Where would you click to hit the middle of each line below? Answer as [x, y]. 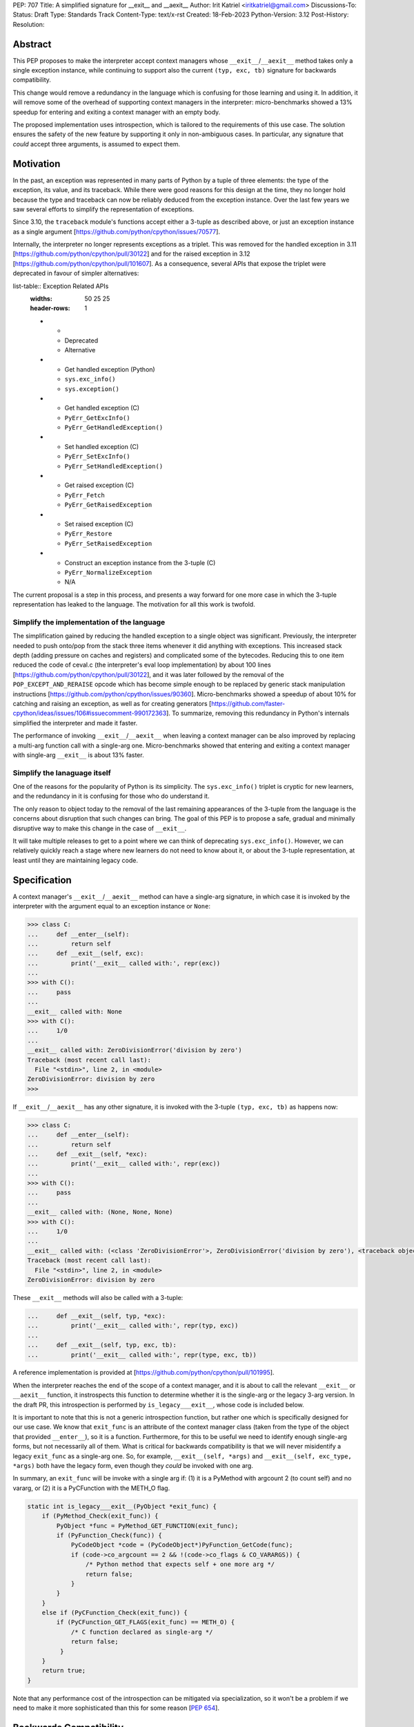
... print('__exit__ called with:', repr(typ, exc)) [133, 1326]
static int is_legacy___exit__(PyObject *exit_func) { [122, 1506]
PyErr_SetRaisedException [108, 543]
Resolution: [29, 24]
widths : [41, 299]
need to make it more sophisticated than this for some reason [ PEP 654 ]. [116, 1708]
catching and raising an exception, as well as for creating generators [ [112, 704]
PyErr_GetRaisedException [108, 505]
